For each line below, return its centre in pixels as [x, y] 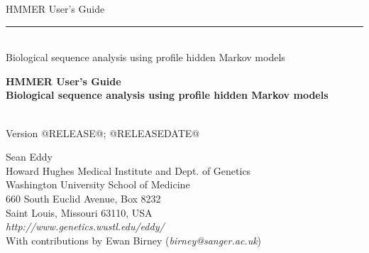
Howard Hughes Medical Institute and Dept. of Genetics [128, 170]
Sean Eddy [29, 157]
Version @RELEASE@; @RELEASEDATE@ [103, 133]
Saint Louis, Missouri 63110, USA [79, 212]
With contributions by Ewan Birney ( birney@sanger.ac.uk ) [134, 240]
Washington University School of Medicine [98, 184]
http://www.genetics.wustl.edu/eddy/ [85, 226]
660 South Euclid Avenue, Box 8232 [83, 198]
